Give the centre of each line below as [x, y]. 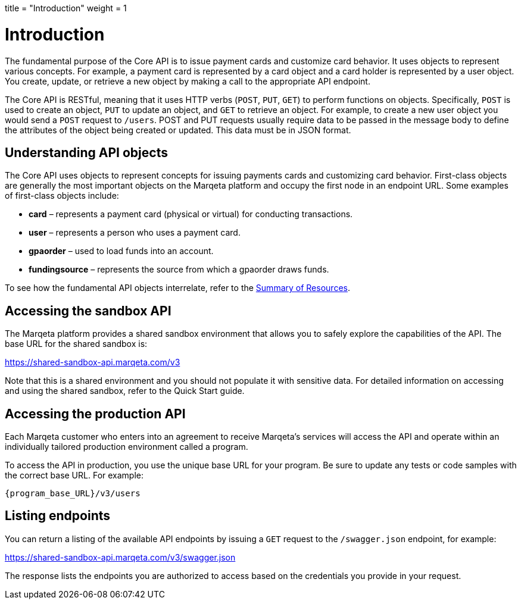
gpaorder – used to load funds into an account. [121, 251]
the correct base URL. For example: [74, 475]
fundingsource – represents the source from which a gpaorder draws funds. [179, 270]
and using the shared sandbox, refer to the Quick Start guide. [125, 391]
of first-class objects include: [62, 196]
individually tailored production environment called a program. [127, 447]
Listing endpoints [58, 516]
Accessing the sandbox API [88, 311]
